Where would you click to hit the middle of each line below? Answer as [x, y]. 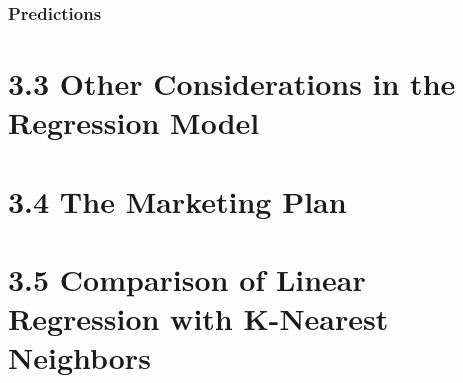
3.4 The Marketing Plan [177, 200]
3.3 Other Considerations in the [232, 83]
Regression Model [134, 122]
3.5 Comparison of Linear [187, 278]
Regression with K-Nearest [198, 318]
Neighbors [79, 357]
